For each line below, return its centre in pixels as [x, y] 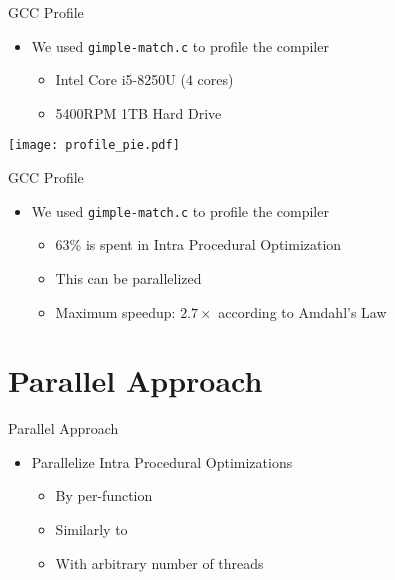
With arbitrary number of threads [159, 562]
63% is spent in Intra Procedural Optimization [198, 244]
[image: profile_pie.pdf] [94, 145]
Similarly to [91, 529]
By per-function [104, 495]
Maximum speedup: [115, 311]
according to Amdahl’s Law [302, 311]
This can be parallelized [128, 277]
